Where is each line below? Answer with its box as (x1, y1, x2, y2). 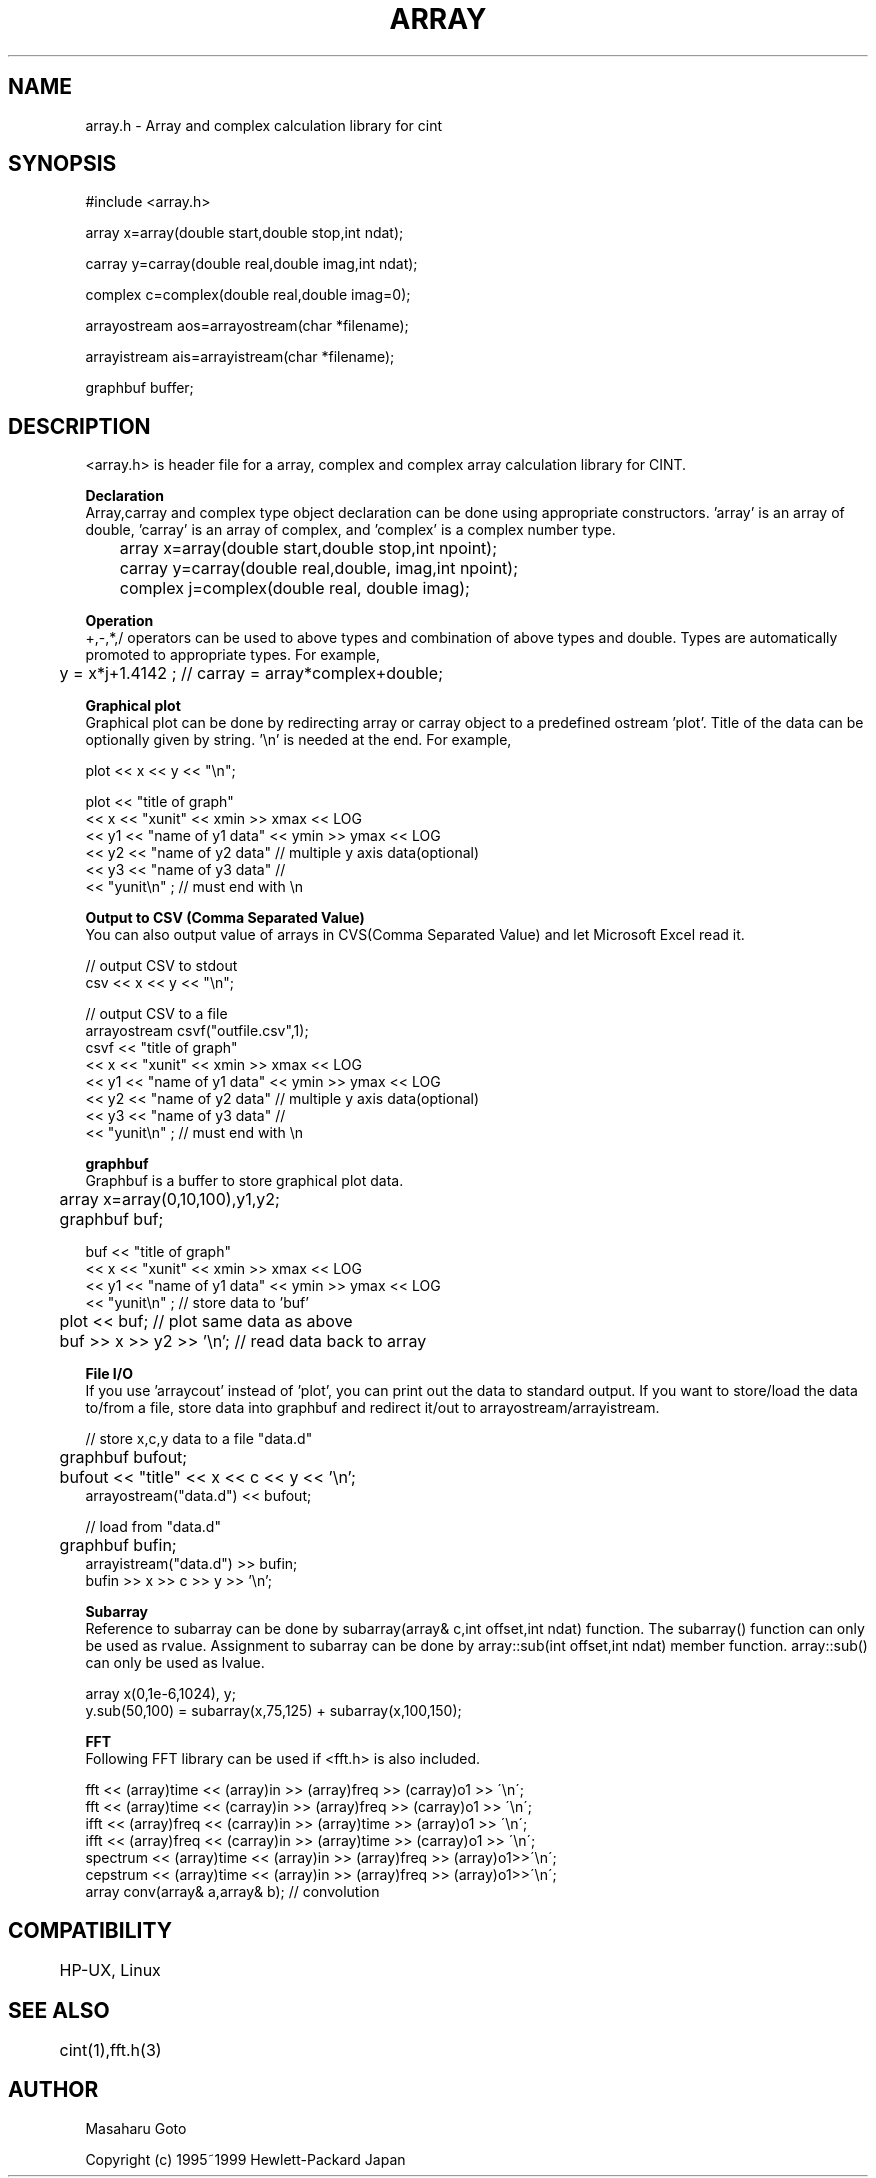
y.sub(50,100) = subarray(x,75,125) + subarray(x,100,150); (85, 1702, 462, 1720)
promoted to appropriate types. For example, (85, 646, 381, 664)
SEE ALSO (8, 1997, 110, 2023)
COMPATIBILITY (8, 1917, 172, 1943)
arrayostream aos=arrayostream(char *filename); (85, 317, 409, 335)
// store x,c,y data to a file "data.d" (85, 1430, 313, 1448)
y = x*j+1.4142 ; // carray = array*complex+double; (59, 663, 443, 684)
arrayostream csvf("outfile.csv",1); (85, 1022, 309, 1040)
